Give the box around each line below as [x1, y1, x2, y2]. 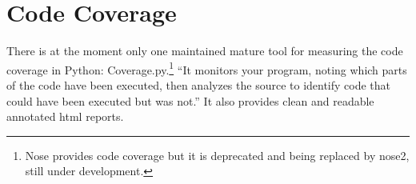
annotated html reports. [6, 108, 124, 125]
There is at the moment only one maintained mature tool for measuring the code [6, 42, 403, 59]
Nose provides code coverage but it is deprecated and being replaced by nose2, [25, 146, 410, 163]
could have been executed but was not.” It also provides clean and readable [6, 92, 374, 109]
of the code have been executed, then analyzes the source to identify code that [6, 76, 391, 93]
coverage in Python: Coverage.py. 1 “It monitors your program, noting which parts [6, 58, 407, 78]
